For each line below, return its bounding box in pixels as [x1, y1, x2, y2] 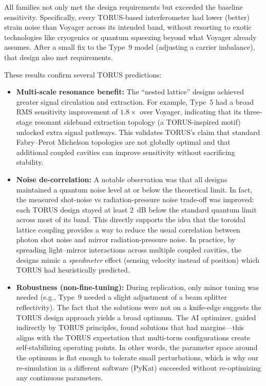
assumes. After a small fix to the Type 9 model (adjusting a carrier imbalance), [4, 42, 255, 52]
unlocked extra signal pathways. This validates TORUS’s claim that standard [16, 126, 260, 137]
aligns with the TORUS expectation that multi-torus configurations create [16, 332, 250, 342]
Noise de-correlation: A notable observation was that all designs [16, 173, 227, 184]
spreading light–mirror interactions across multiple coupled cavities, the [16, 244, 241, 255]
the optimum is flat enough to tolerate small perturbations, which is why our [16, 352, 259, 362]
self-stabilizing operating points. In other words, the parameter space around [16, 342, 258, 353]
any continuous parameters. [16, 372, 103, 383]
